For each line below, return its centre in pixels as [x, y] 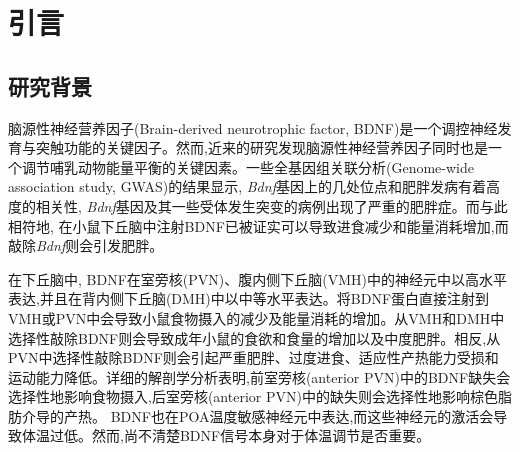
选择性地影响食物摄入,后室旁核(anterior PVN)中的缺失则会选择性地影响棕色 [253, 396]
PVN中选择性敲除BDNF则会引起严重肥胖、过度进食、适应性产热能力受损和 [253, 357]
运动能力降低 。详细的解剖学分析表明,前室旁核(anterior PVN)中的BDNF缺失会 [259, 376]
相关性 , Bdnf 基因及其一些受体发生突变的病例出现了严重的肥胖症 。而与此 [271, 205]
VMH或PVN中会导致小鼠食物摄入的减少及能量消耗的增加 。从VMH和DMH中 [256, 317]
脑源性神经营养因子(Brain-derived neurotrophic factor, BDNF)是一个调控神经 [253, 127]
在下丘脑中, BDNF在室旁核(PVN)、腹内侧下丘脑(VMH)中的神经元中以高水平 [257, 278]
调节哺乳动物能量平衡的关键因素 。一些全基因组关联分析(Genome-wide [247, 166]
